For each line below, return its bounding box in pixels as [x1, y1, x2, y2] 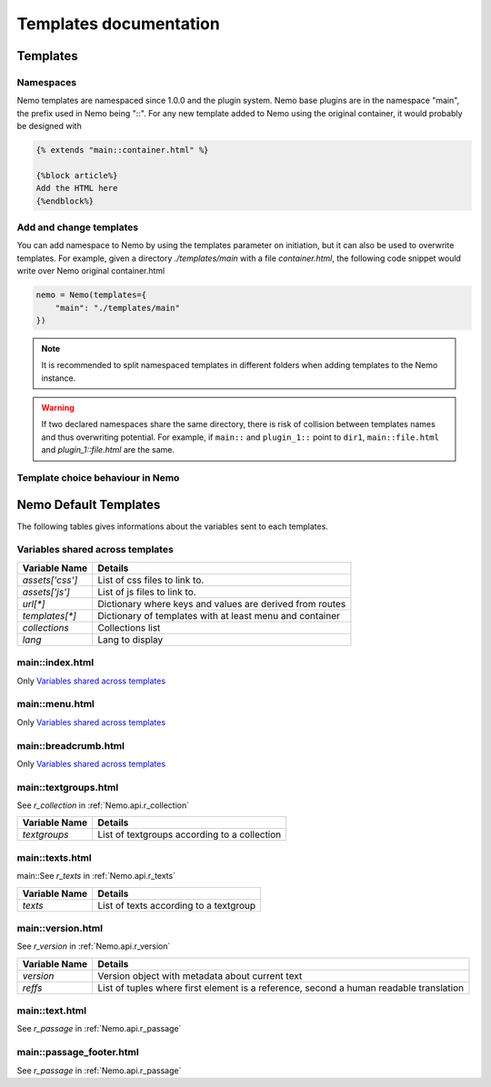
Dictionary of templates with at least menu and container [97, 609, 341, 622]
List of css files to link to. [97, 573, 205, 586]
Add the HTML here [35, 183, 118, 194]
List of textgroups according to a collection [97, 828, 282, 841]
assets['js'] [22, 585, 70, 598]
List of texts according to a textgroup [97, 899, 256, 912]
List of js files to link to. [97, 585, 196, 598]
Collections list [97, 621, 161, 633]
